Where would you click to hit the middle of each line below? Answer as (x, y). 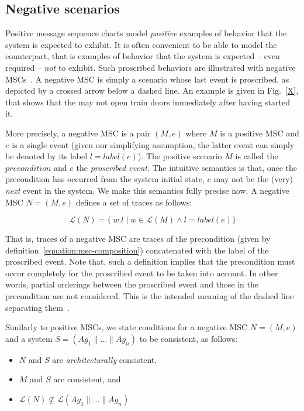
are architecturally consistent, (105, 359)
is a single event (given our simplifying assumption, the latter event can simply (153, 144)
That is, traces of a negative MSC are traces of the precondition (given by (138, 239)
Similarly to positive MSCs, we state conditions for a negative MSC (127, 327)
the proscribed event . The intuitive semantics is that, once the (187, 167)
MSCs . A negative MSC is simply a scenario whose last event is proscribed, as (147, 79)
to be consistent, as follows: (189, 338)
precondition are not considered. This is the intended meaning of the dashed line (150, 296)
